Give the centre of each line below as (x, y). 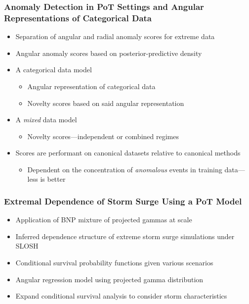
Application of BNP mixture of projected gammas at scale (104, 220)
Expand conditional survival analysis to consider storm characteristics (121, 296)
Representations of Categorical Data (78, 18)
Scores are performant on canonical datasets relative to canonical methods (128, 153)
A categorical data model (54, 70)
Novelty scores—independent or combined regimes (103, 136)
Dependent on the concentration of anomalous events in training (125, 169)
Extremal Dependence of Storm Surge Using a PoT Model (123, 201)
